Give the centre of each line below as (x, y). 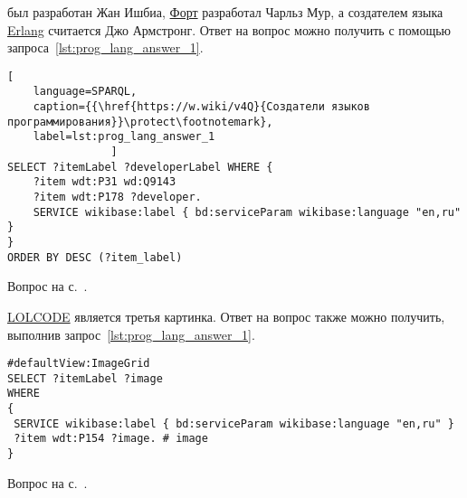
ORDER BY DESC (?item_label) (95, 257)
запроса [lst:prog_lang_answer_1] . (105, 47)
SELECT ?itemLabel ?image (85, 378)
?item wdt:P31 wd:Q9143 (105, 182)
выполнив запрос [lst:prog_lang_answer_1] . (131, 334)
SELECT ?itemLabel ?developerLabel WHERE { (140, 167)
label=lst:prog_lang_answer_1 (124, 137)
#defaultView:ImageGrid (79, 364)
